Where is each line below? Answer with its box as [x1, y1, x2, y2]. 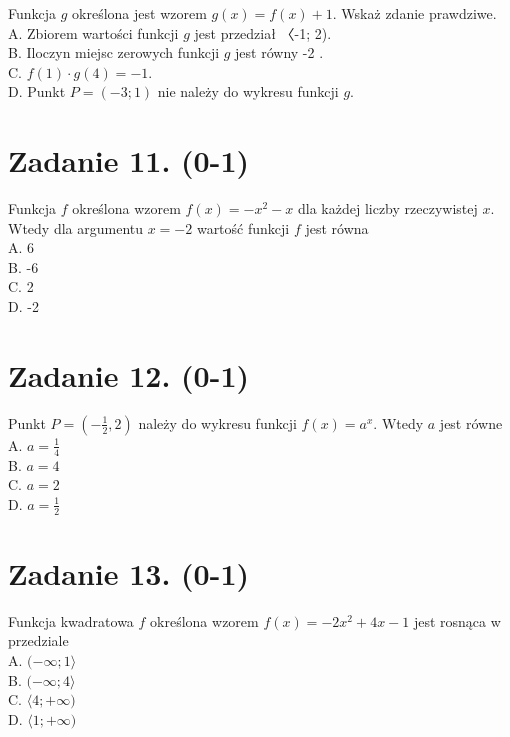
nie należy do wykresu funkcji [157, 81, 339, 102]
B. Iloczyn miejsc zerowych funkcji [8, 42, 220, 63]
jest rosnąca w [413, 610, 501, 631]
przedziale [8, 630, 69, 651]
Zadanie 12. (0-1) [8, 354, 249, 395]
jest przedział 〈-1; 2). [194, 22, 332, 43]
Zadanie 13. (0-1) [8, 552, 249, 593]
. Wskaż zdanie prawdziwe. [332, 3, 497, 23]
